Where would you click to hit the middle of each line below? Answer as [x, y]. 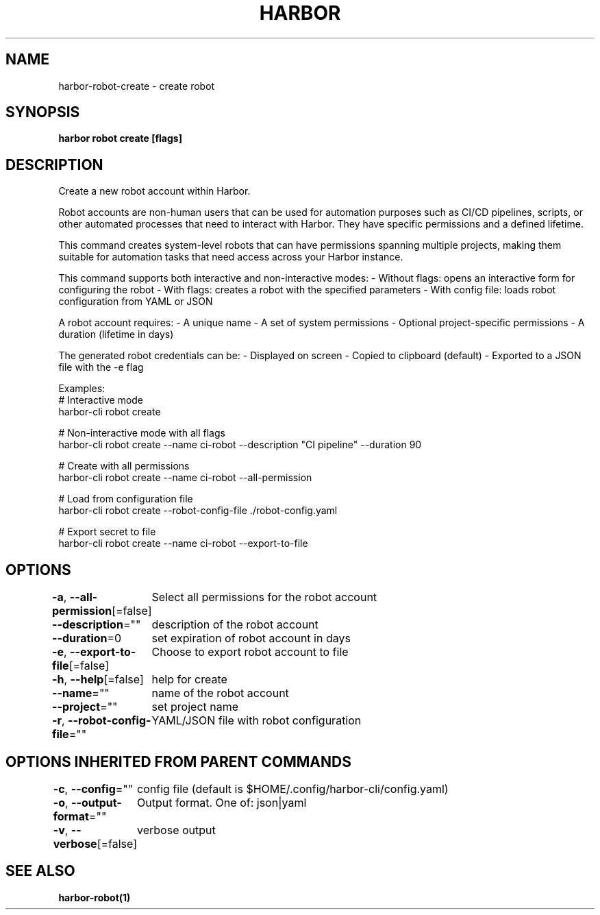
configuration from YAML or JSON [136, 302]
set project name [195, 707]
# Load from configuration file [126, 499]
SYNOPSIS [43, 112]
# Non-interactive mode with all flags [142, 433]
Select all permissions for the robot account [264, 597]
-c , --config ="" [93, 789]
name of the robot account [220, 693]
